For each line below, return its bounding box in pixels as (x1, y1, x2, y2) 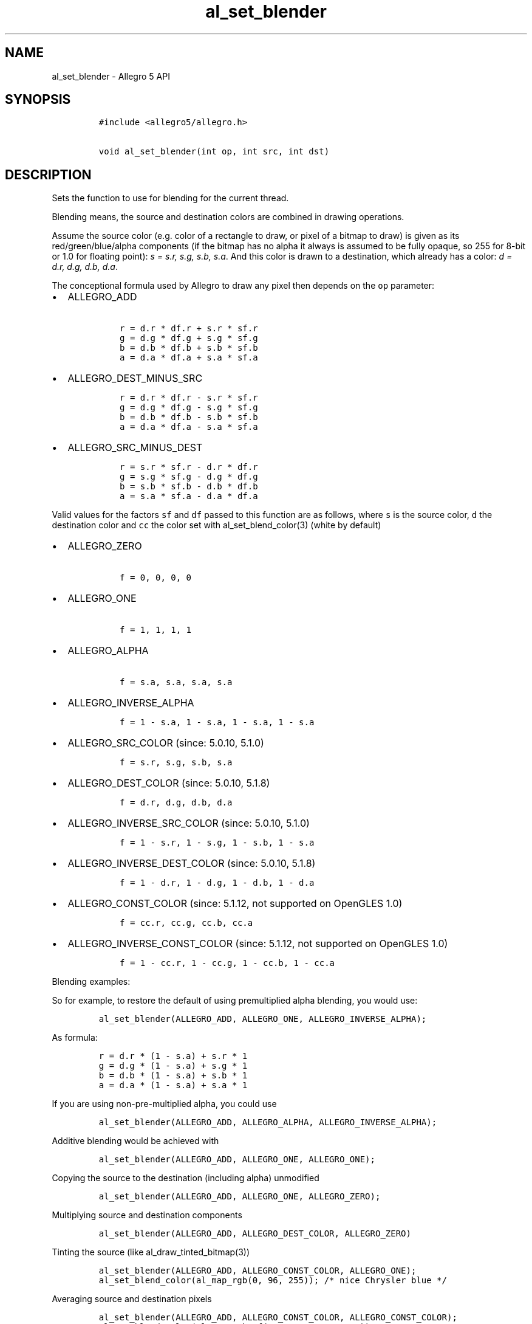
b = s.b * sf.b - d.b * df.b (120, 481, 258, 492)
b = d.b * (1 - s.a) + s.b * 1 (98, 1071, 248, 1081)
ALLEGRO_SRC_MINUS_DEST (67, 441, 203, 454)
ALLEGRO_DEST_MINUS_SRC (67, 372, 203, 385)
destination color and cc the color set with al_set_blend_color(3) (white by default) (52, 520, 381, 531)
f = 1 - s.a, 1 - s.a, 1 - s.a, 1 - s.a (120, 717, 315, 728)
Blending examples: (52, 976, 131, 987)
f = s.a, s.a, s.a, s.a (120, 677, 233, 688)
